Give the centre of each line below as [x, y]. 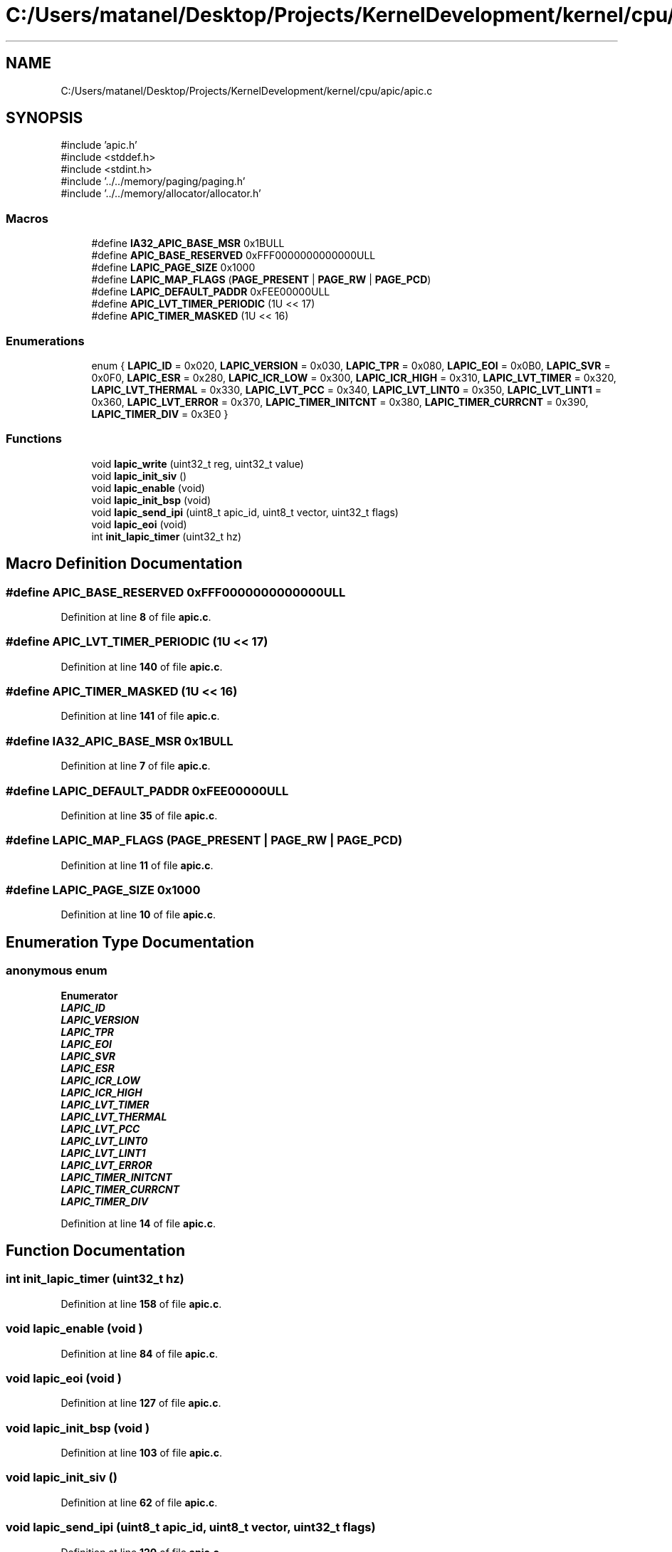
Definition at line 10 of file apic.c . [138, 915]
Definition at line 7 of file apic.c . [136, 766]
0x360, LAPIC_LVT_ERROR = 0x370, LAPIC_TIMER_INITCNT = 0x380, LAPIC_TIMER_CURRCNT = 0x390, [340, 402]
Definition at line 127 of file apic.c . [141, 1403]
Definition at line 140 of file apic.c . [142, 666]
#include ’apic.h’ [99, 145]
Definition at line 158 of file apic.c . [141, 1304]
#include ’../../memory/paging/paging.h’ [153, 182]
